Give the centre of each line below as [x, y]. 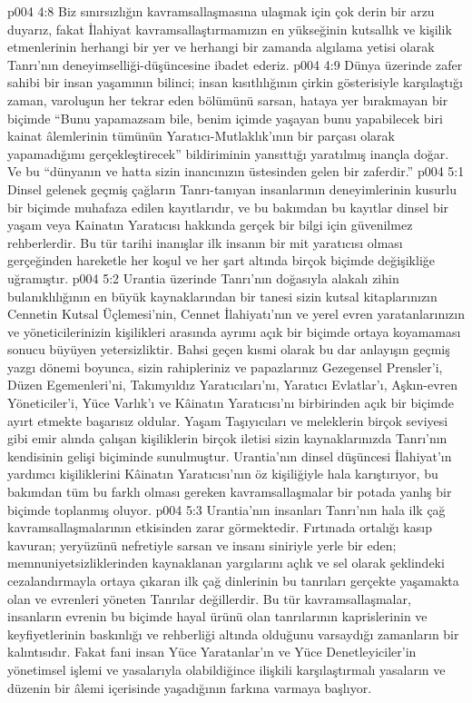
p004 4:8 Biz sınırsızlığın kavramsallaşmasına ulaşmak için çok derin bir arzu [221, 11]
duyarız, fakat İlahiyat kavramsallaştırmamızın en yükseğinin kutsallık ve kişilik [230, 29]
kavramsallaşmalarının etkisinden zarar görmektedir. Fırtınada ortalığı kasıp [220, 527]
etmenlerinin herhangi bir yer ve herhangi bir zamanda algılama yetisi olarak [221, 47]
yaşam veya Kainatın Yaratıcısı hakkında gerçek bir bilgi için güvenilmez [210, 225]
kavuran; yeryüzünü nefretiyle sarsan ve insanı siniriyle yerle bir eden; [202, 545]
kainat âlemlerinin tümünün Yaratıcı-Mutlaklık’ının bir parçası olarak [201, 136]
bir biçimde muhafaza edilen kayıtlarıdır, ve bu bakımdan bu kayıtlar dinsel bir [228, 207]
